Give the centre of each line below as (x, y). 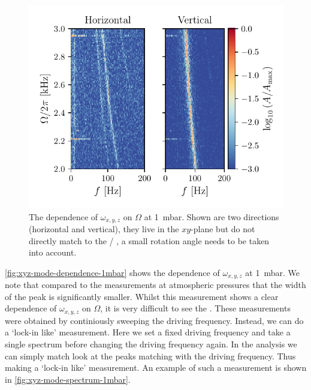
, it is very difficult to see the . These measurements (195, 308)
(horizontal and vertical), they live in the (104, 228)
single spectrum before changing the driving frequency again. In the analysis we (151, 344)
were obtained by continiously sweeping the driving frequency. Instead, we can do (154, 320)
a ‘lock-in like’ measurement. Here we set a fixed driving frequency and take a (148, 332)
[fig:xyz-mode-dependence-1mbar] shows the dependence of (112, 272)
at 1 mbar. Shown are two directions (212, 216)
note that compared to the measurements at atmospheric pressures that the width (155, 285)
